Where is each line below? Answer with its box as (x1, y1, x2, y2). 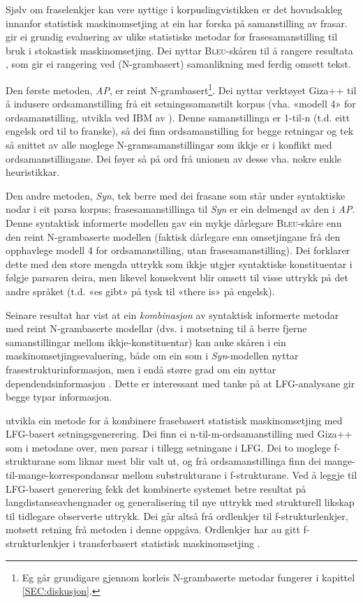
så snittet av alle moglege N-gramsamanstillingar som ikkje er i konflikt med (6, 137, 332, 151)
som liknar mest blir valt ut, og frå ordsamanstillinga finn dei (59, 454, 321, 468)
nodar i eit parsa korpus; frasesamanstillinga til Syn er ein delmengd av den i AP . (6, 202, 355, 216)
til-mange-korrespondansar (6, 468, 119, 482)
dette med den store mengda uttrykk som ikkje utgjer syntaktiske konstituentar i (6, 256, 353, 271)
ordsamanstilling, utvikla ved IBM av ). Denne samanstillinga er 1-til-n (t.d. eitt (6, 110, 350, 124)
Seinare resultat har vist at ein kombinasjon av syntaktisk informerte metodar (6, 307, 339, 322)
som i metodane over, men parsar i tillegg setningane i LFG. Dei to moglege (6, 440, 331, 454)
